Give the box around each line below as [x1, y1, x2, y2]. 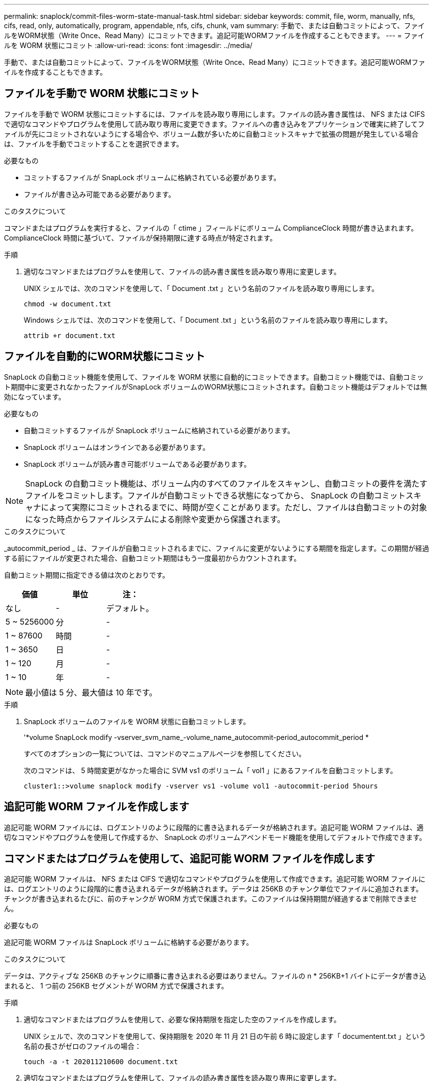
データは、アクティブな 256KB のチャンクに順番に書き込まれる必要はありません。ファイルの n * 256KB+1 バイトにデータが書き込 [4, 972, 426, 981]
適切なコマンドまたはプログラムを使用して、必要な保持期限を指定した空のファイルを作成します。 [24, 1015, 341, 1024]
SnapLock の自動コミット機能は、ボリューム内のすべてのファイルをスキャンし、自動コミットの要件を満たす [25, 478, 428, 489]
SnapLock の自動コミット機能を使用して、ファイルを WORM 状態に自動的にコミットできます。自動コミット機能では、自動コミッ [4, 372, 424, 381]
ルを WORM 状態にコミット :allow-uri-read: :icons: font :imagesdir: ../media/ [4, 41, 253, 49]
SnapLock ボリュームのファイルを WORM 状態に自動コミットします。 [24, 717, 250, 726]
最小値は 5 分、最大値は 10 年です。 [25, 687, 157, 697]
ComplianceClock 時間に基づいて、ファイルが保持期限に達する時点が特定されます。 [4, 233, 277, 242]
